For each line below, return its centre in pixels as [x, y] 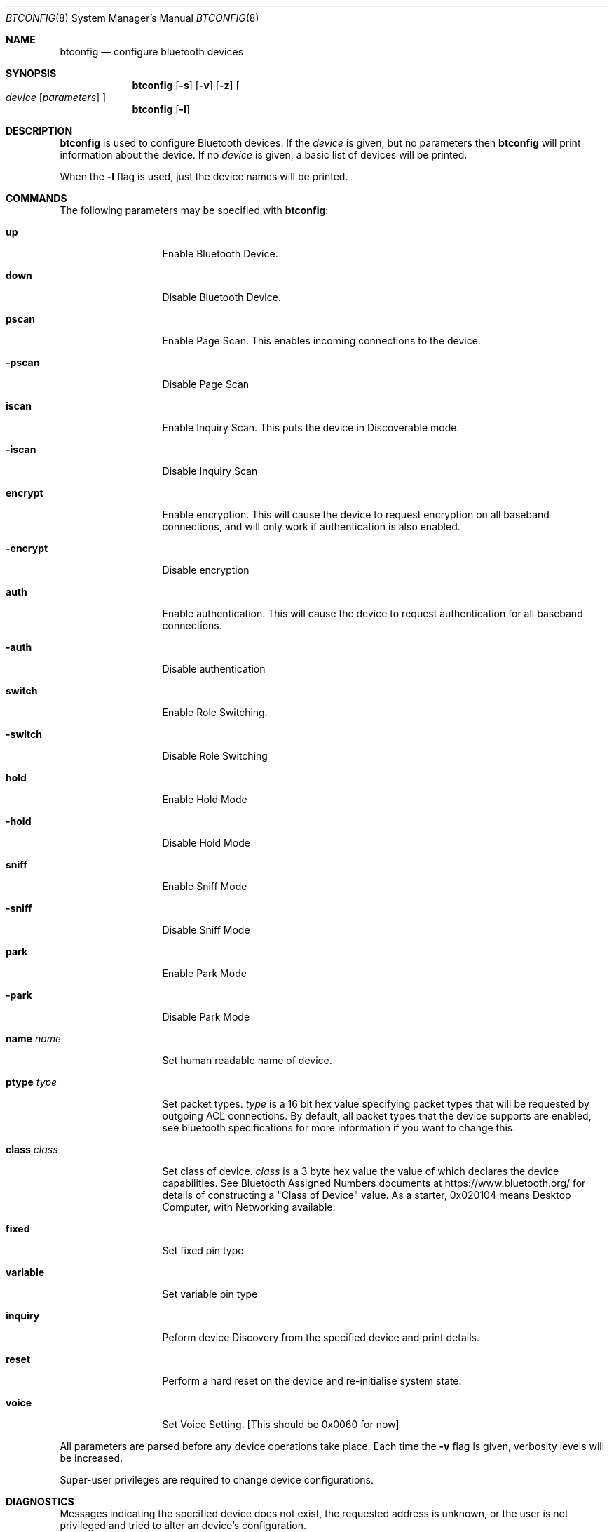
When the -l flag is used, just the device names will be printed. [204, 176]
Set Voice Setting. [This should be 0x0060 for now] [281, 1424]
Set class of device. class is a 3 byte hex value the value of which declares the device [361, 1171]
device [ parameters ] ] [56, 97]
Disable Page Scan [206, 384]
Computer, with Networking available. [249, 1207]
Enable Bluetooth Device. [220, 254]
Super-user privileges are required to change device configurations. [217, 1480]
